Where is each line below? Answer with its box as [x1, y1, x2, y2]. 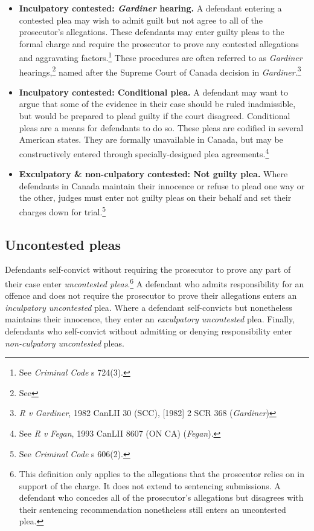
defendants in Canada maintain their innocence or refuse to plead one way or [19, 179, 305, 192]
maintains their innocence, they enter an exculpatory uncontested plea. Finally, [5, 313, 295, 325]
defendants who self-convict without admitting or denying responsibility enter [5, 324, 292, 337]
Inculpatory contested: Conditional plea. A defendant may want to [19, 85, 288, 98]
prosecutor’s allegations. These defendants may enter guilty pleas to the [19, 25, 284, 38]
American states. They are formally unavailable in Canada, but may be [19, 133, 283, 146]
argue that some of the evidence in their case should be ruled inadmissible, [19, 97, 296, 110]
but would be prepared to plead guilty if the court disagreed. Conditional [19, 109, 290, 122]
